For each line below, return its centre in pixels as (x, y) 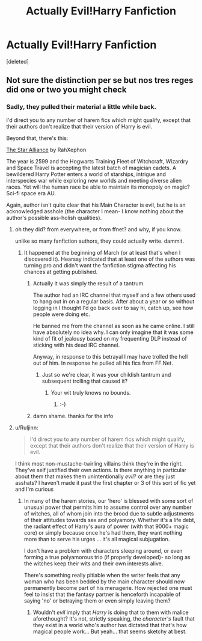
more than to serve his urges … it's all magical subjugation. (97, 539)
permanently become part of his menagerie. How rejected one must (108, 588)
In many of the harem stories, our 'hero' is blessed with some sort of (109, 500)
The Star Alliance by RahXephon (46, 150)
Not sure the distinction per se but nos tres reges (100, 80)
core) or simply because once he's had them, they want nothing (103, 532)
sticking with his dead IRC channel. (76, 345)
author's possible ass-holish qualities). (54, 217)
